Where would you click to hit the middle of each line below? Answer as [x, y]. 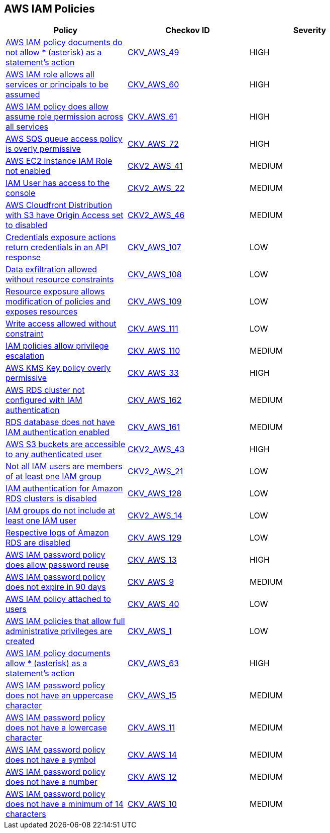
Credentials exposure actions [61, 237]
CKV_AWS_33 [153, 373]
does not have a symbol [51, 760]
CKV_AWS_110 [154, 351]
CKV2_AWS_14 [155, 516]
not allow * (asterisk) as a [54, 53]
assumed [23, 95]
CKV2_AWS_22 [156, 188]
